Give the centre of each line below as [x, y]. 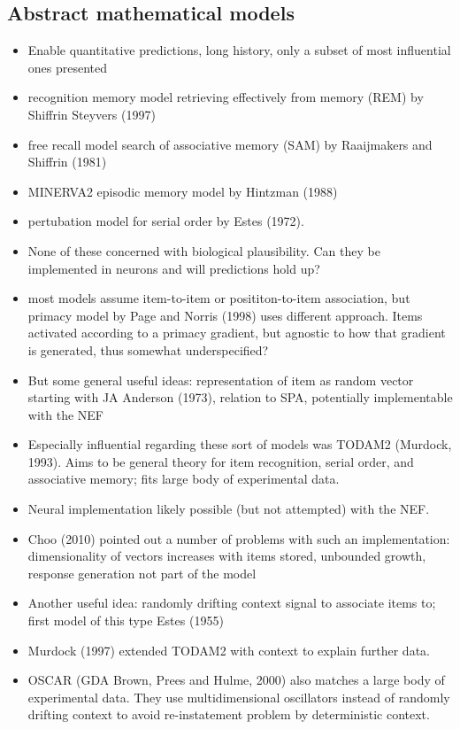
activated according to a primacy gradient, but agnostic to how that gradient [237, 333]
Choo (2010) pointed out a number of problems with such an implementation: [239, 538]
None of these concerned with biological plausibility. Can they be [204, 250]
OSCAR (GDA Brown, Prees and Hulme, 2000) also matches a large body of [236, 680]
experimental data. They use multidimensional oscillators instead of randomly [239, 697]
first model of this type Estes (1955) [126, 620]
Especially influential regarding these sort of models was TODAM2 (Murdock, [240, 444]
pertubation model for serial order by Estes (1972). [166, 221]
